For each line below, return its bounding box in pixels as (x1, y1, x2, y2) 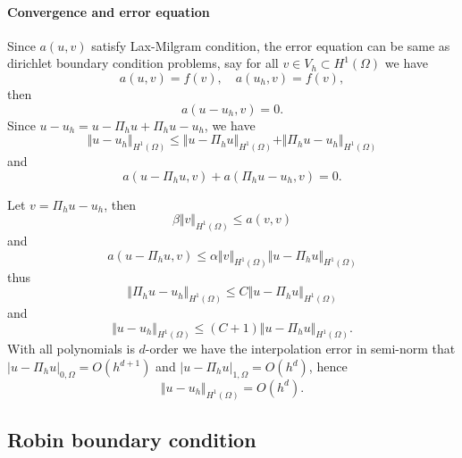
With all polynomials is (7, 339, 135, 358)
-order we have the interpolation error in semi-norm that (145, 339, 456, 358)
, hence (308, 357, 348, 376)
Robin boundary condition (7, 426, 256, 454)
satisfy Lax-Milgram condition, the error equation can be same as (91, 36, 450, 54)
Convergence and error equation (7, 2, 210, 21)
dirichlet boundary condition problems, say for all (7, 54, 279, 72)
